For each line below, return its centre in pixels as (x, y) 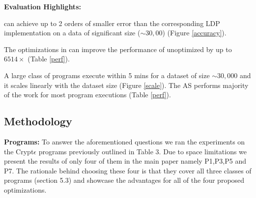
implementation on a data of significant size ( (72, 33)
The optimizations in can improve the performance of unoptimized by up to (118, 49)
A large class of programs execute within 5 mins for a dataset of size (107, 75)
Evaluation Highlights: (43, 6)
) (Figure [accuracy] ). (194, 33)
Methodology (38, 121)
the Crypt (19, 151)
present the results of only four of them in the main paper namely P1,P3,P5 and (125, 161)
